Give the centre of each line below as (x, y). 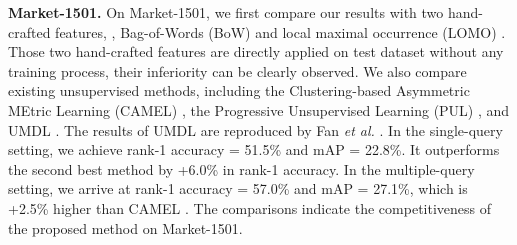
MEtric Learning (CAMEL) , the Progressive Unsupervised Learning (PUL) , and (259, 109)
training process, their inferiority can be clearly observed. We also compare (237, 70)
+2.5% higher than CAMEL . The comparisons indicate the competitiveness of (249, 207)
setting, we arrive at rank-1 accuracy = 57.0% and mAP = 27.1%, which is (238, 188)
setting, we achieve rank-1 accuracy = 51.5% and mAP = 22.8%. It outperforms (254, 149)
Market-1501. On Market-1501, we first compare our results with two (226, 12)
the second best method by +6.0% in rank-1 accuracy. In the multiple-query (241, 168)
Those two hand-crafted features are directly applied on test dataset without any (256, 51)
